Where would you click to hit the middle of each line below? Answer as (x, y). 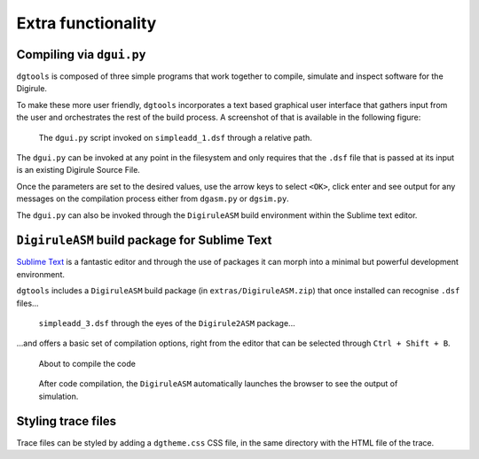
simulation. (59, 396)
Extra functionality (86, 23)
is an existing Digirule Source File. (79, 170)
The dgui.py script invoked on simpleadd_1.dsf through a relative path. (175, 137)
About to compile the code (87, 363)
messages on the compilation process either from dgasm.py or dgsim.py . (153, 198)
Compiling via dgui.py (81, 54)
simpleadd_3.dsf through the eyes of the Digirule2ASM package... (167, 323)
